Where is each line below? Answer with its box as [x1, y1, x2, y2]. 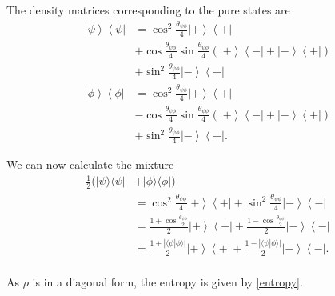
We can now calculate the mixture [6, 156, 174, 173]
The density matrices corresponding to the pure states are [6, 2, 290, 18]
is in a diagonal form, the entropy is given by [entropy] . [32, 274, 303, 290]
